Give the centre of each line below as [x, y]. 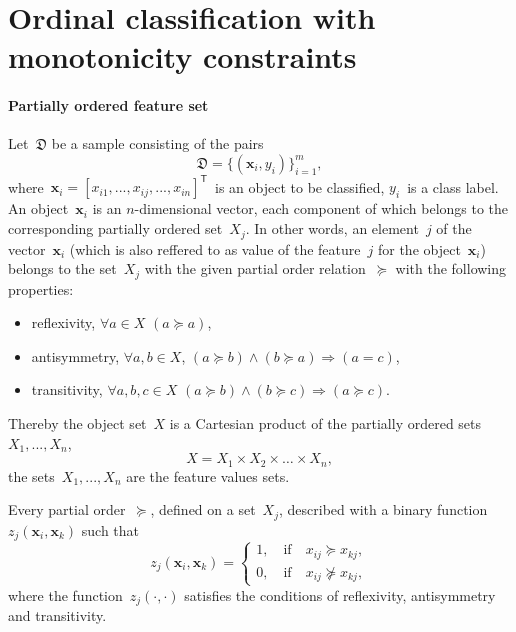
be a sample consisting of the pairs [157, 143]
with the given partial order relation [255, 268]
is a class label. [453, 186]
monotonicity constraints [182, 56]
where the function [65, 594]
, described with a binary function [383, 509]
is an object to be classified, [300, 186]
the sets [31, 475]
